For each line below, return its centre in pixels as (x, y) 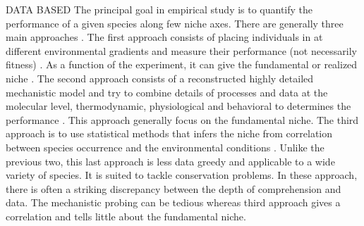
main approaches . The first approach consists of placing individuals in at (164, 37)
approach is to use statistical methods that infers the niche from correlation (169, 133)
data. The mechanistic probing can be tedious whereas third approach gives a (173, 202)
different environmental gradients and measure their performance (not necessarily (182, 50)
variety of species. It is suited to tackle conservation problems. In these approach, (182, 175)
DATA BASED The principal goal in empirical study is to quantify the (159, 9)
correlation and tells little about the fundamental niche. (126, 216)
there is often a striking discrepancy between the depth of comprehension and (174, 188)
